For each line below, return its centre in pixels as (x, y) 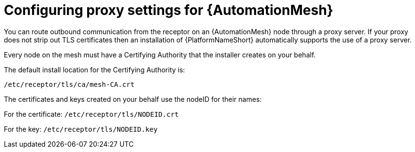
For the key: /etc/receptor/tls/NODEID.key (81, 129)
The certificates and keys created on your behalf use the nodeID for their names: (133, 99)
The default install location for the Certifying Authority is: (94, 69)
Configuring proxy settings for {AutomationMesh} (169, 10)
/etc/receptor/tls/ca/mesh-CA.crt (69, 84)
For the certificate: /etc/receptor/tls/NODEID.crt (92, 114)
